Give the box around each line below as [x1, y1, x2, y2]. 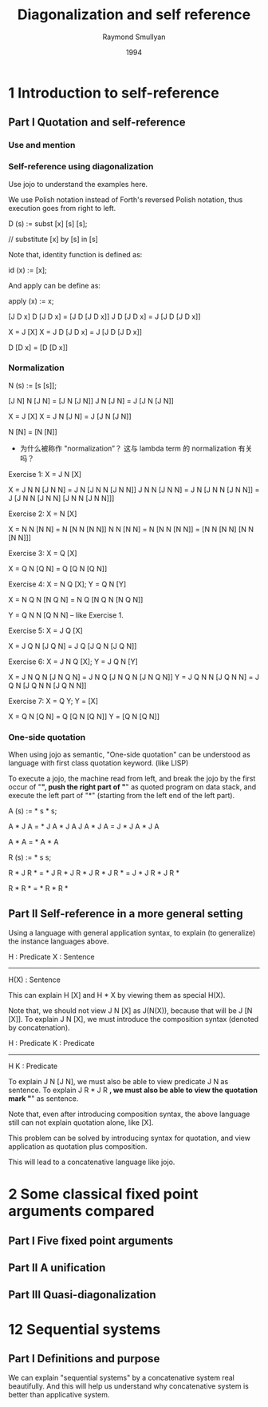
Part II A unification [8, 1261, 106, 1274]
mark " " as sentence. [8, 1093, 79, 1103]
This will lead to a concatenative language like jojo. [8, 1157, 175, 1167]
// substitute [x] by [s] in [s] [8, 234, 98, 244]
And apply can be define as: [8, 280, 101, 290]
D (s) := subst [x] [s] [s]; [8, 218, 88, 229]
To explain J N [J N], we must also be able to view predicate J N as [8, 1076, 229, 1086]
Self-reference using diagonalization [8, 161, 154, 173]
